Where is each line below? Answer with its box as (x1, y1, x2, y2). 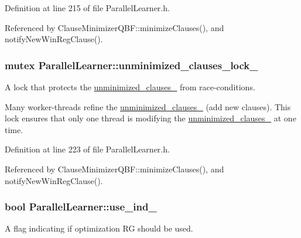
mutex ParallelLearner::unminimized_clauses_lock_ (5, 57, 258, 72)
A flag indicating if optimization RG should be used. (5, 222, 193, 234)
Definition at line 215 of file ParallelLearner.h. (5, 2, 170, 13)
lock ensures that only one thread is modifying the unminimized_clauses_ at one (5, 112, 296, 124)
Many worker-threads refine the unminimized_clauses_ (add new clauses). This (5, 100, 291, 113)
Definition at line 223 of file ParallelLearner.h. (5, 143, 170, 155)
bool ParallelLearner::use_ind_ (5, 199, 157, 214)
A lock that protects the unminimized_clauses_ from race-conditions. (5, 81, 255, 93)
